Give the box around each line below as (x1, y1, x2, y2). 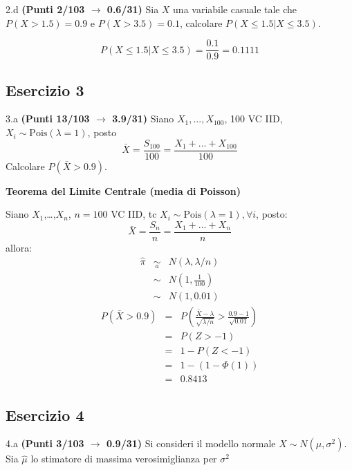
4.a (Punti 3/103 (6, 436, 84, 451)
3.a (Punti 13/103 (6, 111, 90, 126)
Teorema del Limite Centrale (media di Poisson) (6, 183, 241, 198)
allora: (6, 240, 33, 254)
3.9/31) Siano (112, 111, 174, 126)
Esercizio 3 (6, 79, 84, 100)
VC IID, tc (111, 207, 157, 221)
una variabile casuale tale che (173, 2, 297, 16)
